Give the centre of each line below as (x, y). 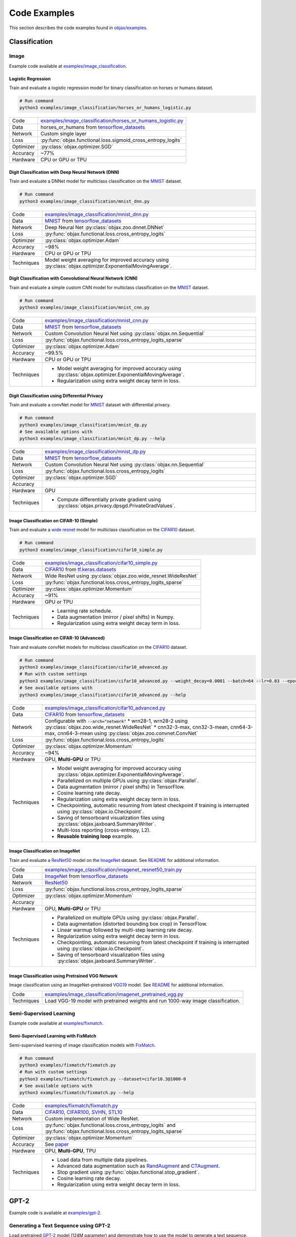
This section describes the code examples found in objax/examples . (78, 28)
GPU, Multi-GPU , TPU (70, 1151)
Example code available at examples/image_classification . (68, 66)
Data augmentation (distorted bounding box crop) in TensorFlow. (132, 924)
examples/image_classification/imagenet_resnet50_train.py (113, 869)
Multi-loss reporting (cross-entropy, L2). (104, 830)
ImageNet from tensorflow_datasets (86, 876)
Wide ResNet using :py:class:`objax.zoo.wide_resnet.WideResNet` (121, 575)
